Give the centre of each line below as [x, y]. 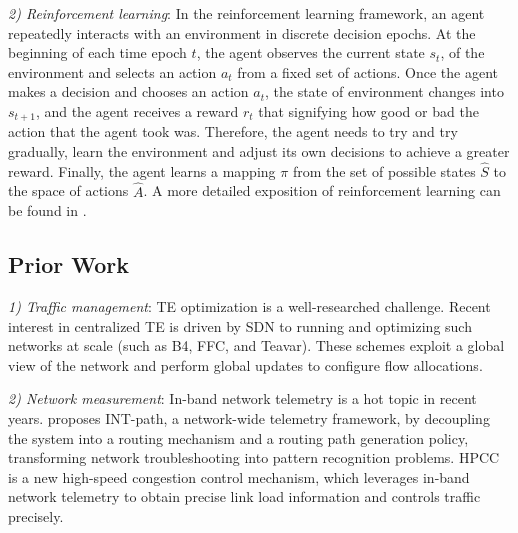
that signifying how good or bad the [368, 110]
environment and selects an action [112, 71]
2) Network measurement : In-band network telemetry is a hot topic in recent [242, 398]
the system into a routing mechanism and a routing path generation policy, [238, 437]
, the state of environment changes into [384, 91]
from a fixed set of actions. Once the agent [368, 71]
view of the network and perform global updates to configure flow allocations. [245, 364]
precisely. [36, 515]
